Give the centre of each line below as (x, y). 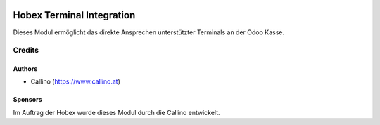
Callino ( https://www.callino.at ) (76, 81)
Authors (25, 69)
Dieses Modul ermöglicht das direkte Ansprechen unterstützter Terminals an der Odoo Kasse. (149, 32)
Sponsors (27, 100)
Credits (26, 51)
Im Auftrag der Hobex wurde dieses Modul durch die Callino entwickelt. (117, 112)
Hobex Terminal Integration (74, 15)
